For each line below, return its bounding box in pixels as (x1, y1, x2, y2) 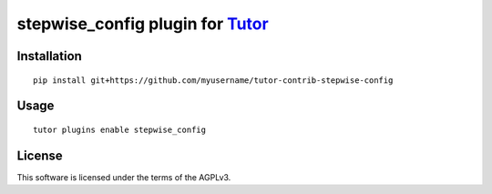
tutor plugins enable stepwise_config (33, 124, 207, 135)
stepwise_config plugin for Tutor (16, 14, 269, 34)
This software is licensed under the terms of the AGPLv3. (16, 171, 231, 182)
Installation (16, 48, 82, 64)
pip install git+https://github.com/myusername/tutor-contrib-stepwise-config (33, 75, 394, 86)
